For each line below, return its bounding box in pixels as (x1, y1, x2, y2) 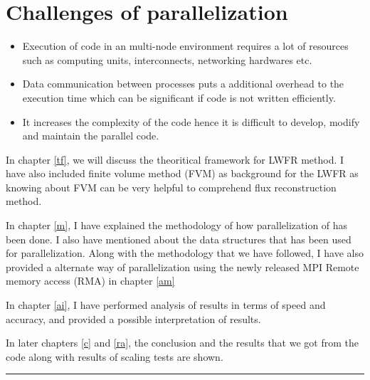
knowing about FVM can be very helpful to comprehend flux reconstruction (6, 179, 337, 194)
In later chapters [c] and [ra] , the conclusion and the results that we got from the (6, 335, 359, 350)
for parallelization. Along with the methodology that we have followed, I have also (6, 246, 364, 260)
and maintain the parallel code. (22, 128, 159, 143)
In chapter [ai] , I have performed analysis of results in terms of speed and (6, 297, 326, 312)
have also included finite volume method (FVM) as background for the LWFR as (6, 166, 359, 181)
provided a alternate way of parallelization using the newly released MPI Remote (6, 259, 359, 274)
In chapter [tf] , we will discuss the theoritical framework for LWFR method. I (6, 152, 344, 167)
